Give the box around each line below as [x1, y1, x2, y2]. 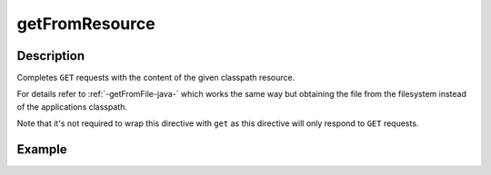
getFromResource [16, 14, 155, 34]
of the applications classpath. [16, 101, 127, 112]
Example [16, 141, 67, 158]
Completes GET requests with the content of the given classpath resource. [16, 73, 296, 83]
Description [16, 48, 85, 63]
